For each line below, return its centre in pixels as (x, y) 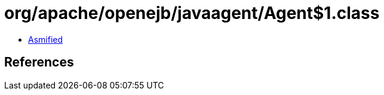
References (39, 62)
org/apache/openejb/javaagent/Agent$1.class (192, 13)
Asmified (46, 39)
